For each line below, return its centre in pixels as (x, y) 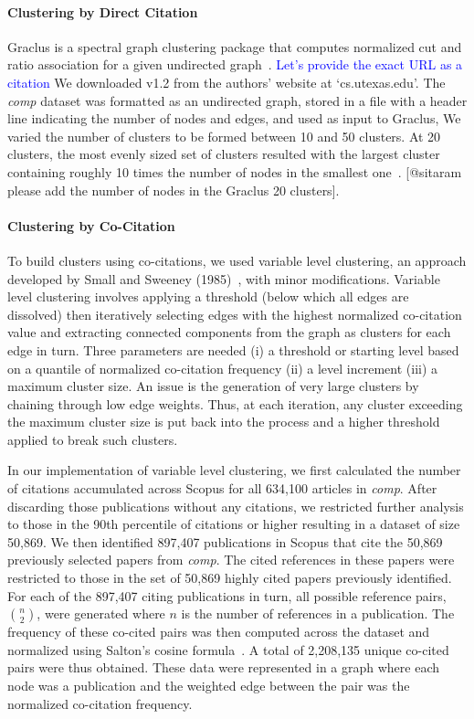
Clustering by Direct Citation (103, 11)
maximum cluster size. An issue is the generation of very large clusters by (213, 386)
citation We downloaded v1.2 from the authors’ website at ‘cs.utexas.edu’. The (226, 82)
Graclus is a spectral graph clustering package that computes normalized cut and (235, 46)
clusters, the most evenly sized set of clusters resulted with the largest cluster (224, 154)
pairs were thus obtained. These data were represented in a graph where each (224, 667)
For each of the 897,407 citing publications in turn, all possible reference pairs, (227, 595)
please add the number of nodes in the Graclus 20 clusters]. (174, 190)
